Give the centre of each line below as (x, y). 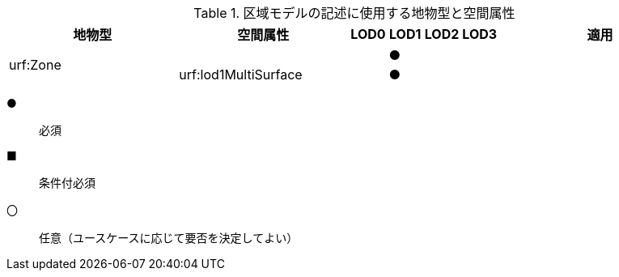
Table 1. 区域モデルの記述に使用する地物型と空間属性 (354, 13)
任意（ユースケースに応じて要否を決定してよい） (169, 238)
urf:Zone (35, 65)
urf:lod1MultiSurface (241, 75)
